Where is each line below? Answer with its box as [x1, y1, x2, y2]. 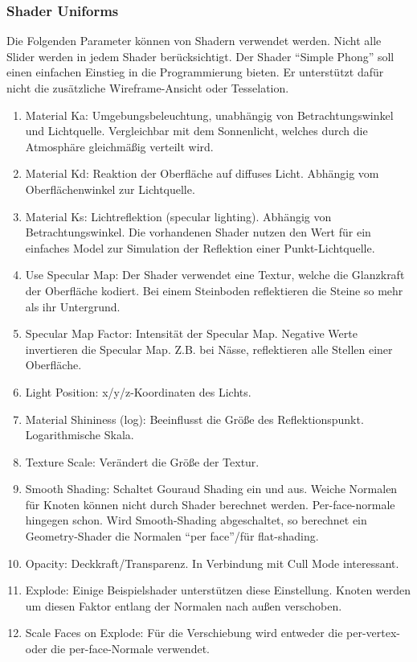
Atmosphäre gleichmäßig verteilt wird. [25, 138, 214, 154]
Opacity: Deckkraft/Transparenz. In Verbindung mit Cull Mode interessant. [25, 554, 399, 571]
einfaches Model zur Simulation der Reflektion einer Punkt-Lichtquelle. [25, 239, 375, 256]
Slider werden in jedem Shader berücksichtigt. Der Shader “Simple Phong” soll [6, 47, 395, 64]
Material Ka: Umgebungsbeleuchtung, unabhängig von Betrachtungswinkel [25, 106, 394, 123]
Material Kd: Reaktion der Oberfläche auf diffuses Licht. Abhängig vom [25, 165, 379, 182]
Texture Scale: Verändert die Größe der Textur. [25, 453, 260, 470]
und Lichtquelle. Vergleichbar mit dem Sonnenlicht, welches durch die [25, 122, 368, 139]
